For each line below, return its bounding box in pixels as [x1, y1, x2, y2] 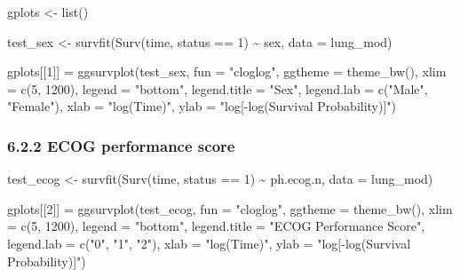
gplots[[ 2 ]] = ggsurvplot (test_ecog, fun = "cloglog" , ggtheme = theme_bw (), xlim [7, 199, 453, 218]
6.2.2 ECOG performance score [7, 134, 235, 156]
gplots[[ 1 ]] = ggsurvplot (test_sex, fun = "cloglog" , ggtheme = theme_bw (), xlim [7, 62, 447, 81]
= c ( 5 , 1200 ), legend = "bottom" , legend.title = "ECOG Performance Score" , [7, 217, 425, 235]
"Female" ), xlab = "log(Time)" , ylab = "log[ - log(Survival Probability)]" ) [7, 97, 397, 115]
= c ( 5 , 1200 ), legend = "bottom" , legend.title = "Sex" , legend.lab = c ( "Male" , [7, 79, 428, 98]
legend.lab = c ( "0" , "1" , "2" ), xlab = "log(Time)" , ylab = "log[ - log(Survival [7, 233, 411, 252]
